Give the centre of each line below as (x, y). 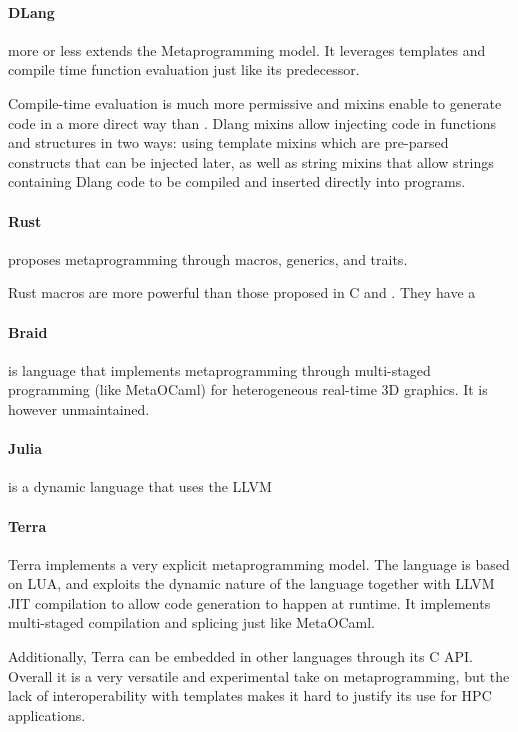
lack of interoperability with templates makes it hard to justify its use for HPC (250, 695)
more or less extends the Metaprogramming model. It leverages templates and (247, 49)
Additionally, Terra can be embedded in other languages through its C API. (240, 656)
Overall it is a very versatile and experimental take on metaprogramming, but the (259, 675)
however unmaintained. (79, 408)
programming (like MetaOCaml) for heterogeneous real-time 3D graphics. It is (248, 389)
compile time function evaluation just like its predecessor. (184, 69)
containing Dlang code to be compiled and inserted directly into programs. (237, 181)
